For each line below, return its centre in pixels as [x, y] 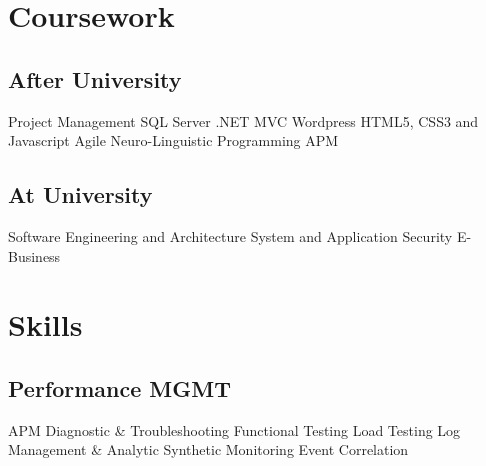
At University [80, 194]
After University [95, 78]
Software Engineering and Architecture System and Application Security [230, 235]
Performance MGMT [120, 387]
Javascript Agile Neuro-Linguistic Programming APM [173, 140]
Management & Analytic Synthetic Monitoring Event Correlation [208, 449]
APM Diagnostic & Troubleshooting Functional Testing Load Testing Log [234, 429]
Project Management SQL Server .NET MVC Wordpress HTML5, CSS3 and [243, 120]
